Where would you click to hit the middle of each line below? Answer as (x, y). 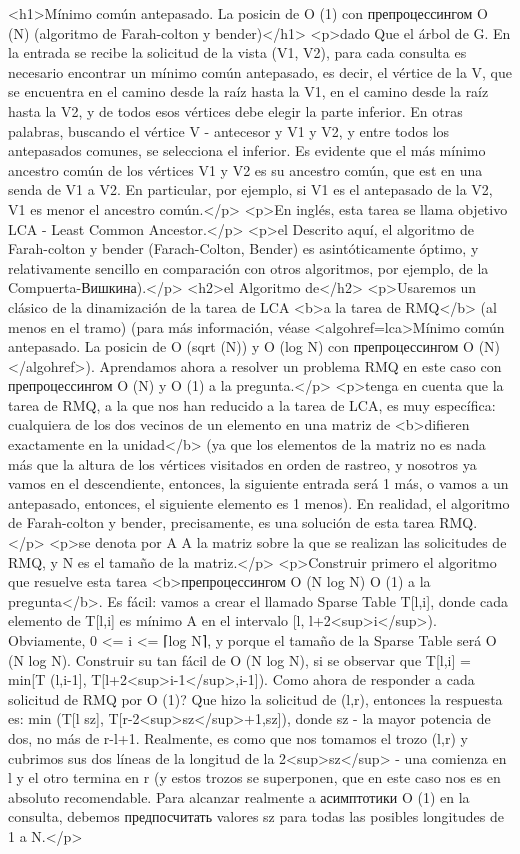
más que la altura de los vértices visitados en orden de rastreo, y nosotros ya (242, 463)
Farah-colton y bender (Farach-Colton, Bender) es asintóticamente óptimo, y (243, 248)
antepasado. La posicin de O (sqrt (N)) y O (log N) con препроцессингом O (241, 346)
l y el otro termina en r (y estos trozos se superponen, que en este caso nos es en (254, 777)
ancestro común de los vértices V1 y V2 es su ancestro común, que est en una (245, 169)
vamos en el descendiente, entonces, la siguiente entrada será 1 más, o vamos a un (258, 483)
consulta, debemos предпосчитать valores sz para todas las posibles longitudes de (256, 816)
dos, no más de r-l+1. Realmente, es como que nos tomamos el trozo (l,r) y (238, 737)
